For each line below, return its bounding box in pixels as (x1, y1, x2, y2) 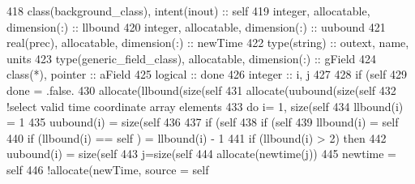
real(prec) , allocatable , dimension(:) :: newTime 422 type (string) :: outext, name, (6, 34, 409, 51)
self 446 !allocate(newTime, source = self (6, 160, 209, 178)
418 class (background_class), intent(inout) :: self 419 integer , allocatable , (6, 2, 370, 19)
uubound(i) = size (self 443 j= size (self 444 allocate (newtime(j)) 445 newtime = (6, 145, 396, 162)
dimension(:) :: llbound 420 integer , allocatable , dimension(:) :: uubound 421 (6, 18, 386, 35)
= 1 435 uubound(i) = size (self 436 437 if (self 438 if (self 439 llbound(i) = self (6, 113, 399, 131)
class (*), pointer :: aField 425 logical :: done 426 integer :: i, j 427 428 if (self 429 (6, 66, 408, 83)
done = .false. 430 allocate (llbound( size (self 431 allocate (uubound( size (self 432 (6, 81, 396, 98)
